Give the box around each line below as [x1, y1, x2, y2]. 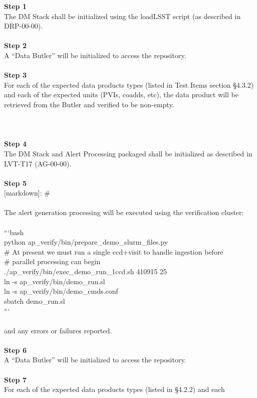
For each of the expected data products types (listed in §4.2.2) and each [4, 384, 225, 394]
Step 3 [4, 70, 27, 80]
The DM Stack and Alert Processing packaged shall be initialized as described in [4, 148, 252, 158]
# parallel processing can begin [4, 256, 101, 267]
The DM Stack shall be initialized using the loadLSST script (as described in [4, 11, 241, 21]
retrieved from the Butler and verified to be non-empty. [4, 99, 174, 109]
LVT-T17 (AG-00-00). [4, 158, 72, 168]
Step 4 [4, 138, 27, 149]
